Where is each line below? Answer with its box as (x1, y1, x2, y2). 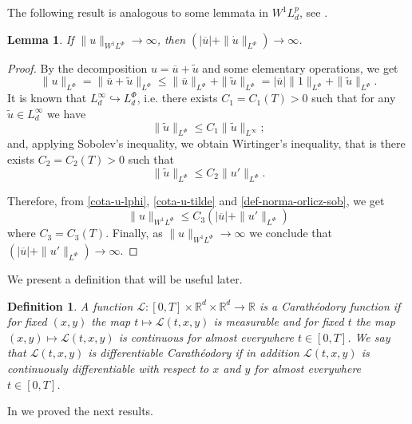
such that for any (311, 89, 396, 106)
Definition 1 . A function (7, 297, 133, 314)
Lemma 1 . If (7, 30, 74, 47)
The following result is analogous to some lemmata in (7, 4, 268, 20)
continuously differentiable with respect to (7, 359, 209, 376)
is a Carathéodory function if (259, 297, 401, 314)
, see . (299, 4, 328, 20)
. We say (347, 328, 390, 345)
